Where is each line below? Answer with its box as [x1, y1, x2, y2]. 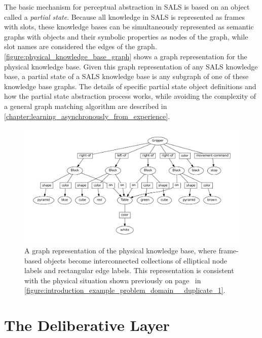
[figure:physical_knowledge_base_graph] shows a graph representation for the [4, 51, 247, 61]
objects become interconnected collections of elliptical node [44, 255, 228, 266]
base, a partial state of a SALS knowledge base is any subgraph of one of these [4, 71, 249, 82]
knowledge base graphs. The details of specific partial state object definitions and [4, 81, 256, 91]
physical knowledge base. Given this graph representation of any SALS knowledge [4, 61, 258, 71]
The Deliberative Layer [4, 315, 170, 335]
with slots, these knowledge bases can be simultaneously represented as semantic [4, 21, 254, 32]
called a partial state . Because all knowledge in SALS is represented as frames [4, 11, 245, 22]
